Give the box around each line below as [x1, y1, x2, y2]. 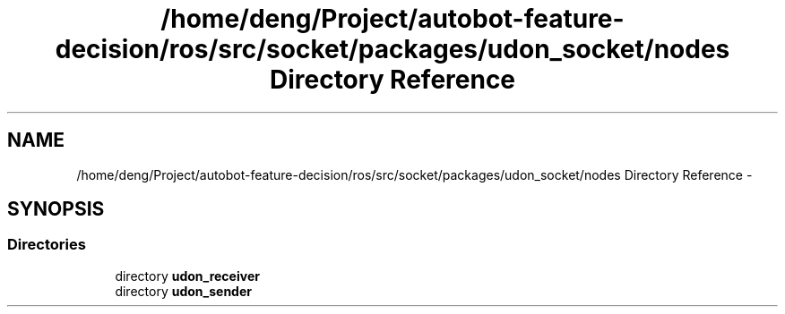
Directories [7, 235, 86, 254]
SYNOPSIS [7, 198, 105, 221]
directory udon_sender [115, 283, 252, 299]
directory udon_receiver [115, 267, 260, 284]
